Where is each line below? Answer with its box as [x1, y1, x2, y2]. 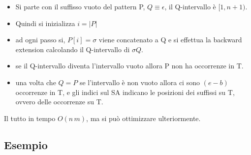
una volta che [15, 77, 56, 87]
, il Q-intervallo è [164, 1, 216, 11]
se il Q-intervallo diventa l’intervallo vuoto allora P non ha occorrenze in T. [15, 61, 244, 71]
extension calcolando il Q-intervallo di [15, 44, 130, 54]
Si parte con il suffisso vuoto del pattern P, [15, 1, 145, 11]
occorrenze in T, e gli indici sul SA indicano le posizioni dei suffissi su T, [15, 87, 235, 97]
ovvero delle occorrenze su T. [15, 96, 103, 107]
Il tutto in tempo [4, 113, 56, 123]
